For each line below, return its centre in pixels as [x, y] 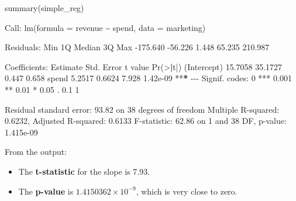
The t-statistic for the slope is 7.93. [84, 171]
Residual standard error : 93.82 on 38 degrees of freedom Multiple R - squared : [142, 109]
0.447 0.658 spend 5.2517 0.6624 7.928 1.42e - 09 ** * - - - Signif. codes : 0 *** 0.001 [148, 78]
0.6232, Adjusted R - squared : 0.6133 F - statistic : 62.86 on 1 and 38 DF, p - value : [146, 121]
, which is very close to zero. [187, 191]
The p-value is [46, 191]
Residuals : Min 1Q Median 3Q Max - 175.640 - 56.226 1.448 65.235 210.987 [137, 47]
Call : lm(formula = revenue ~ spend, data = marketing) [105, 27]
